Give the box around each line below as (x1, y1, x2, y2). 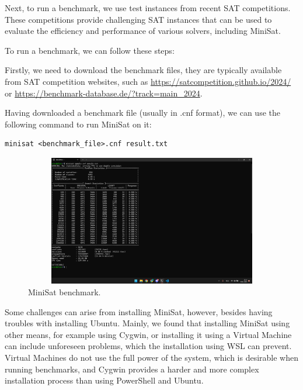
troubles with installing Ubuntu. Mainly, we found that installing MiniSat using (5, 317, 290, 329)
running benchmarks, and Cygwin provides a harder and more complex (5, 363, 259, 375)
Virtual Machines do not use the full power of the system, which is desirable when (5, 351, 299, 363)
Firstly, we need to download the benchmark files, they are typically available (5, 64, 282, 76)
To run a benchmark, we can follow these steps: (5, 44, 175, 56)
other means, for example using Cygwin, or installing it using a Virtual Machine (5, 328, 292, 340)
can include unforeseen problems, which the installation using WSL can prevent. (5, 340, 292, 352)
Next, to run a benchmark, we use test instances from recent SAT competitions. (5, 2, 291, 13)
